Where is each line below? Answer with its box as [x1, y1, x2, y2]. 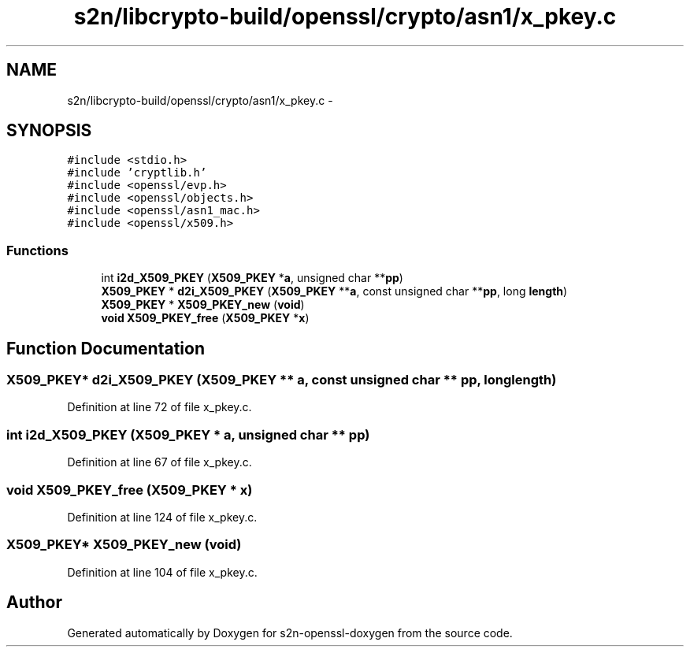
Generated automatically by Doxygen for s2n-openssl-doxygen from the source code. [67, 625, 513, 640]
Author [6, 592, 62, 613]
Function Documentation [6, 338, 205, 358]
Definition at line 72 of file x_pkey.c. [67, 400, 252, 414]
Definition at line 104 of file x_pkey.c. [67, 565, 258, 579]
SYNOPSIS [6, 121, 92, 141]
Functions [6, 242, 69, 258]
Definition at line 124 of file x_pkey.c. [67, 510, 258, 524]
